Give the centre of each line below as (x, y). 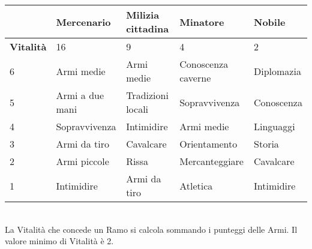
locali (137, 109)
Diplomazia (277, 71)
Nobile (270, 22)
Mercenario (83, 22)
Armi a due (80, 95)
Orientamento (208, 144)
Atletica (196, 185)
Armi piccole (82, 161)
